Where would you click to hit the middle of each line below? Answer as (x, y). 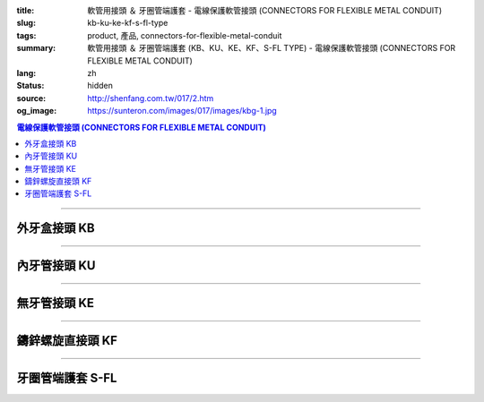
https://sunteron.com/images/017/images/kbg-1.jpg (182, 111)
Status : (30, 86)
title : (26, 10)
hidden (100, 86)
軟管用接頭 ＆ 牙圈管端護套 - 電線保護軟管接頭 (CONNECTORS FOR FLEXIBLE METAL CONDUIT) (265, 10)
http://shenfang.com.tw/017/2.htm (151, 98)
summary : (36, 48)
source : (31, 98)
